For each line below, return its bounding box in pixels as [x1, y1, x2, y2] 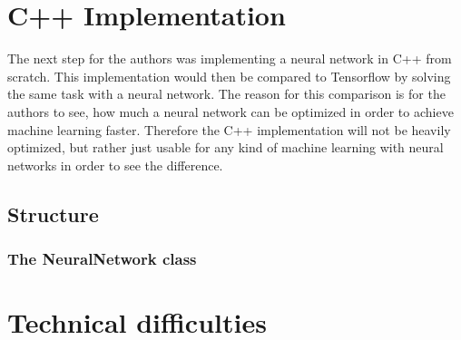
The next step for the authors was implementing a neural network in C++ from [7, 49, 452, 68]
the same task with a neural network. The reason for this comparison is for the [7, 84, 446, 103]
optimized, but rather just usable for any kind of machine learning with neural [7, 138, 444, 157]
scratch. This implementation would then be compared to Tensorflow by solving [7, 66, 451, 85]
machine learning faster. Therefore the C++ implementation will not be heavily [7, 120, 451, 139]
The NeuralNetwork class [7, 247, 197, 269]
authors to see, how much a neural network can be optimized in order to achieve [7, 102, 454, 121]
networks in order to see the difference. [7, 155, 223, 174]
